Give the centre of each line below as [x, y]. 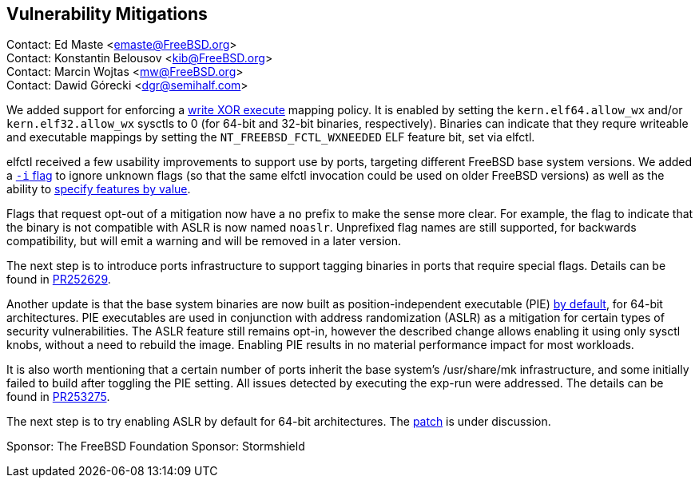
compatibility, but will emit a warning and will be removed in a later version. [204, 241]
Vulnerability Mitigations [107, 14]
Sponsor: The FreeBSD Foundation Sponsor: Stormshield [156, 446]
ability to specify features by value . [99, 189]
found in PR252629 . [59, 280]
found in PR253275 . [58, 397]
